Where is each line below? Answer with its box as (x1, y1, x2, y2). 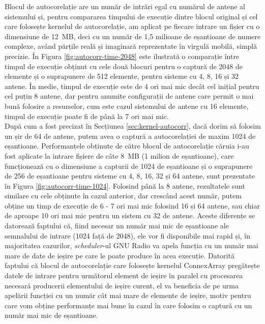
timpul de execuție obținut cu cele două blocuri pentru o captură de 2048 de (5, 61, 243, 71)
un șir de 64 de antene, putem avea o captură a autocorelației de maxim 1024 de (5, 130, 256, 141)
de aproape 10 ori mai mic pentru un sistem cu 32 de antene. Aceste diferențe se (5, 210, 255, 221)
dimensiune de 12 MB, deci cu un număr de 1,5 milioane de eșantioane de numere (5, 31, 261, 41)
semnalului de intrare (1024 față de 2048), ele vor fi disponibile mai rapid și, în (5, 230, 251, 241)
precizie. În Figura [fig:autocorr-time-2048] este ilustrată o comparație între (5, 50, 240, 61)
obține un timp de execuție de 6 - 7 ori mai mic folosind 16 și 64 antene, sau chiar (5, 200, 260, 211)
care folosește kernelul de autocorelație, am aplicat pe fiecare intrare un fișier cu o (5, 21, 260, 32)
